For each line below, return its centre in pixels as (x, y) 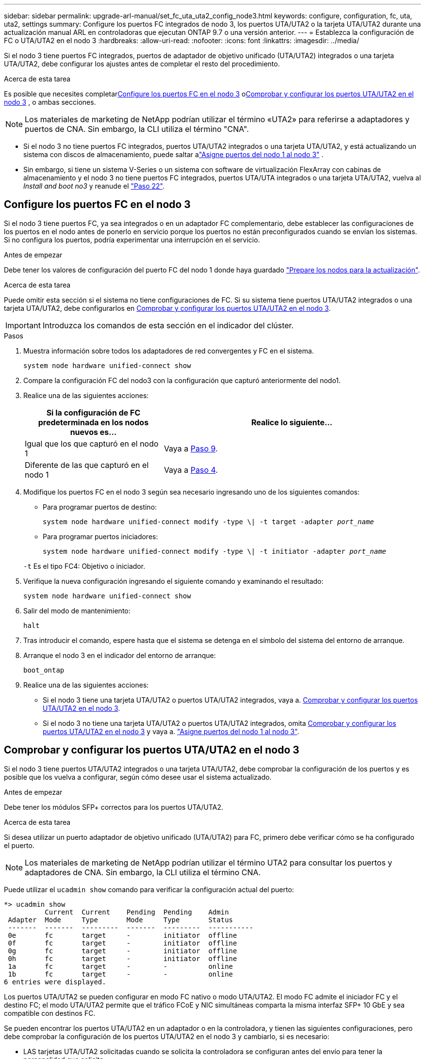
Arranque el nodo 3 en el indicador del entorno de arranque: (120, 655)
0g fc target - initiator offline (123, 951)
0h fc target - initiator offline (123, 958)
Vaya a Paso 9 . (191, 448)
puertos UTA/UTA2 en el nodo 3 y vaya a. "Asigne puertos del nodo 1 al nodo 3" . (171, 731)
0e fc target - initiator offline (123, 935)
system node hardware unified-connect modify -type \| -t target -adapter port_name (208, 521)
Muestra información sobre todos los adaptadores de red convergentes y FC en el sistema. (169, 351)
